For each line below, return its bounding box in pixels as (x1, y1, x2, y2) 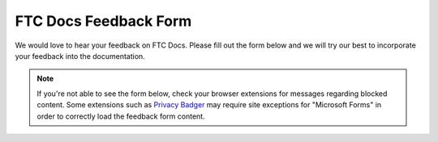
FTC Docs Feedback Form (15, 12, 192, 30)
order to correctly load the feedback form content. (36, 111, 206, 121)
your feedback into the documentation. (15, 51, 145, 61)
